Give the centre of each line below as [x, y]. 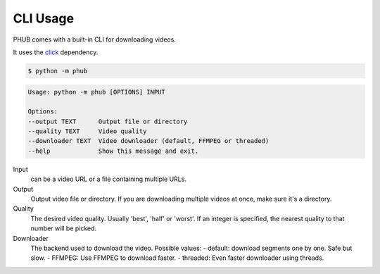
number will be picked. [64, 228]
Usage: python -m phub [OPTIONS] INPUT [96, 92]
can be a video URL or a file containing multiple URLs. [108, 179]
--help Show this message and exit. [113, 151]
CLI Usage [43, 18]
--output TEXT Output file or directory [108, 121]
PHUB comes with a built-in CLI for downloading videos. [94, 39]
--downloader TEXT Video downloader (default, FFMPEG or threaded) [148, 141]
